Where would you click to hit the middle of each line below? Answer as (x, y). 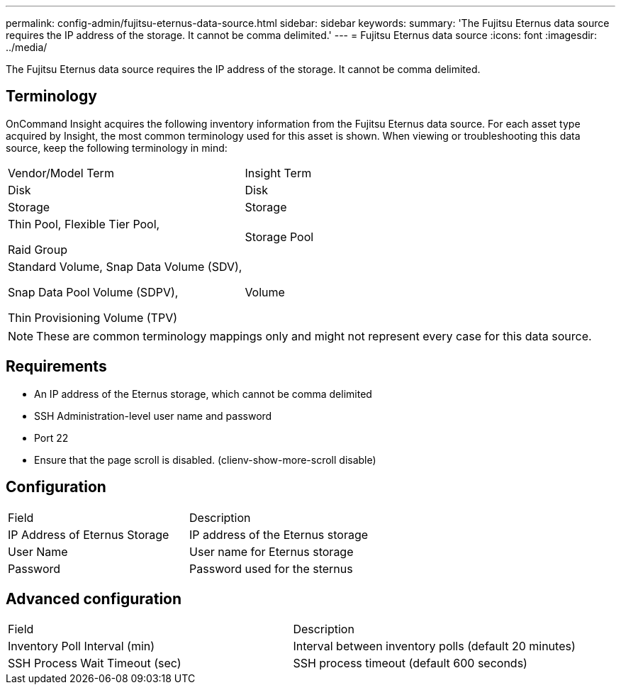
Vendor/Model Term (61, 173)
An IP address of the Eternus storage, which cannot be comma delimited (203, 394)
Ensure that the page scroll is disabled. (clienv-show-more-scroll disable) (205, 460)
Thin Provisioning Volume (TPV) (93, 317)
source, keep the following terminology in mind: (117, 148)
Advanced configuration (94, 599)
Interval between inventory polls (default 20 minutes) (434, 646)
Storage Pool (279, 237)
